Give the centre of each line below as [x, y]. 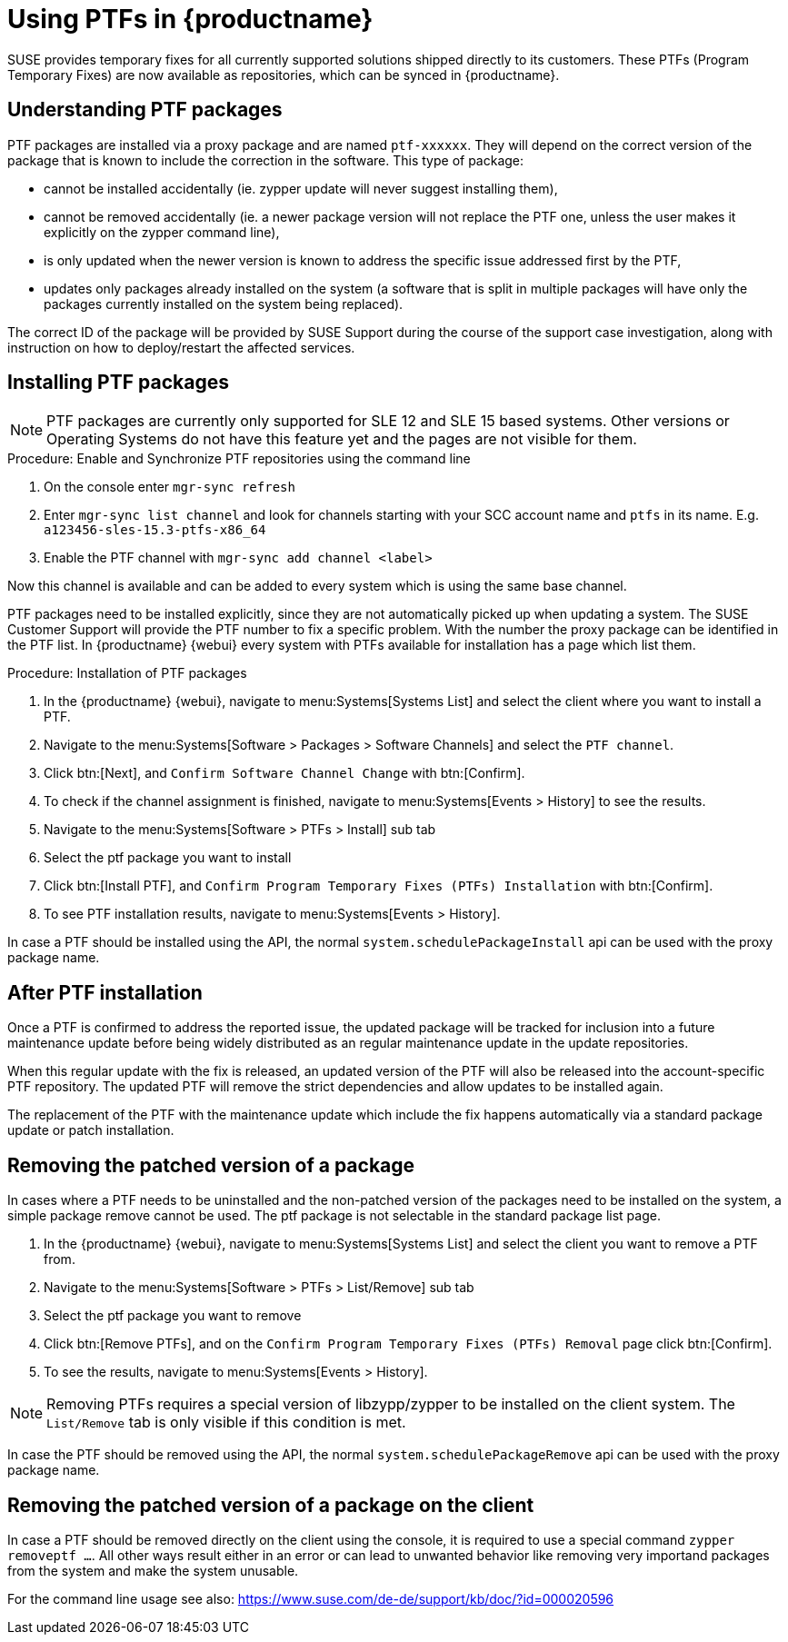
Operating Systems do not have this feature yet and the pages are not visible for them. [342, 439]
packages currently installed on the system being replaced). [224, 304]
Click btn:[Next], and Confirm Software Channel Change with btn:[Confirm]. [284, 773]
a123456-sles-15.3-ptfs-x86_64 [155, 530]
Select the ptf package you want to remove [173, 1316]
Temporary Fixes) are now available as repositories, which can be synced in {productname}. [284, 75]
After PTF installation [105, 992]
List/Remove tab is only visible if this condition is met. [226, 1423]
